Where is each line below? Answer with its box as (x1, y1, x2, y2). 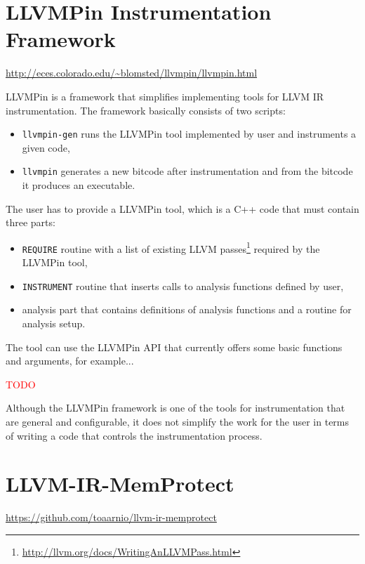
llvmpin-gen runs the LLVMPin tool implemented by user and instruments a (22, 126, 357, 141)
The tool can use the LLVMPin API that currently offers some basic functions (6, 339, 343, 354)
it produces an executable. (22, 178, 135, 192)
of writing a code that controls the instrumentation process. (6, 428, 263, 442)
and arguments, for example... (6, 353, 134, 368)
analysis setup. (22, 315, 86, 330)
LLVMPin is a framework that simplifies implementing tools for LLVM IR (6, 88, 324, 103)
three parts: (6, 215, 55, 230)
